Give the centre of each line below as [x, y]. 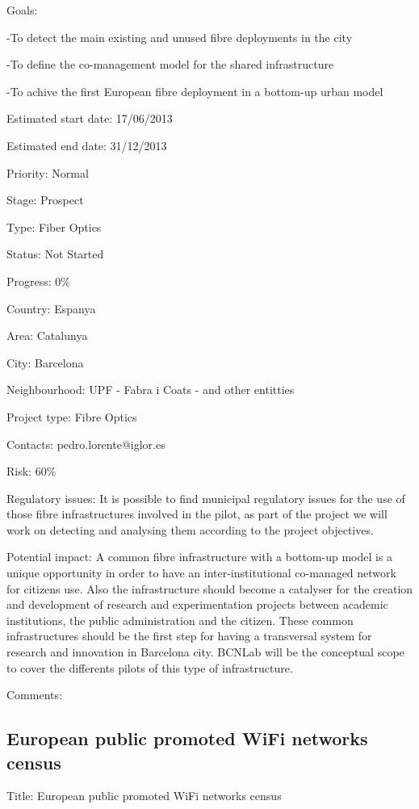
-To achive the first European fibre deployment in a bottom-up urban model [195, 91]
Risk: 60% [31, 471]
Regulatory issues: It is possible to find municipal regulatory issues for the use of [206, 498]
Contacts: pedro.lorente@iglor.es [86, 444]
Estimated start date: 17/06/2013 [90, 118]
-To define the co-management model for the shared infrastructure [170, 64]
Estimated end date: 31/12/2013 [87, 145]
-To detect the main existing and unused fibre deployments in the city [180, 37]
